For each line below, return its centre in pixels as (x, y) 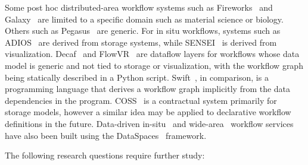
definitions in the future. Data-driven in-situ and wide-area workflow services (149, 123)
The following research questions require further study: (105, 155)
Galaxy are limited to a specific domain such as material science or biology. (144, 19)
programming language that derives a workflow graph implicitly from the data (148, 89)
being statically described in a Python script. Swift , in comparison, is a (137, 77)
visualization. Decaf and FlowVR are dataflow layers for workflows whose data (152, 54)
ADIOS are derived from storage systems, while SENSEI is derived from (141, 42)
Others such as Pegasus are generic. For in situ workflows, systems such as (143, 31)
